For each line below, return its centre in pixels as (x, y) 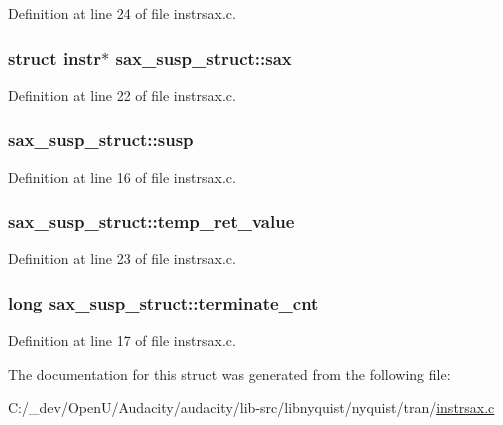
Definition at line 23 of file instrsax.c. (122, 258)
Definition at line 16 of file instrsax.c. (122, 176)
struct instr (55, 57)
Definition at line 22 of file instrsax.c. (122, 94)
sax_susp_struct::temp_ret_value (151, 221)
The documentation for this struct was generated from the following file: (229, 373)
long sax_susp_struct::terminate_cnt (163, 302)
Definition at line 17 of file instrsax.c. (122, 340)
